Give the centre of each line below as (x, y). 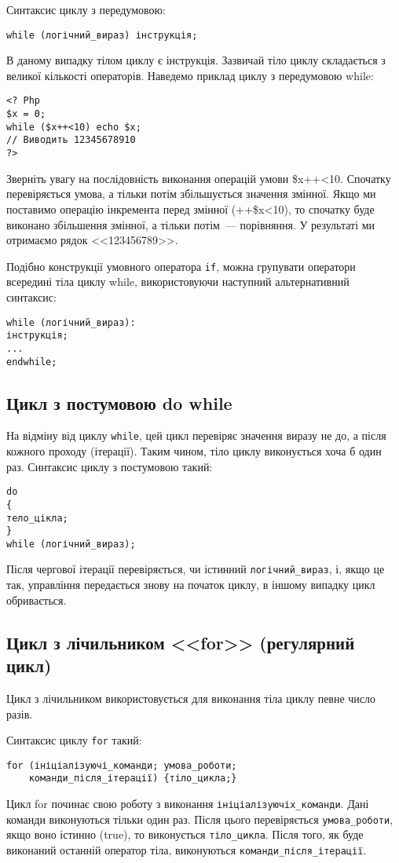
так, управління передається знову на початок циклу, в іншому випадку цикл (191, 585)
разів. (20, 713)
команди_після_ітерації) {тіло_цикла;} (133, 779)
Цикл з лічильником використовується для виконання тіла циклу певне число (191, 698)
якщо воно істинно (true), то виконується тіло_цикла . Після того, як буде (185, 834)
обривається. (37, 600)
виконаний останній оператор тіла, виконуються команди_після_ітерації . (187, 850)
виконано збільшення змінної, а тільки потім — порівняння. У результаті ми (191, 224)
